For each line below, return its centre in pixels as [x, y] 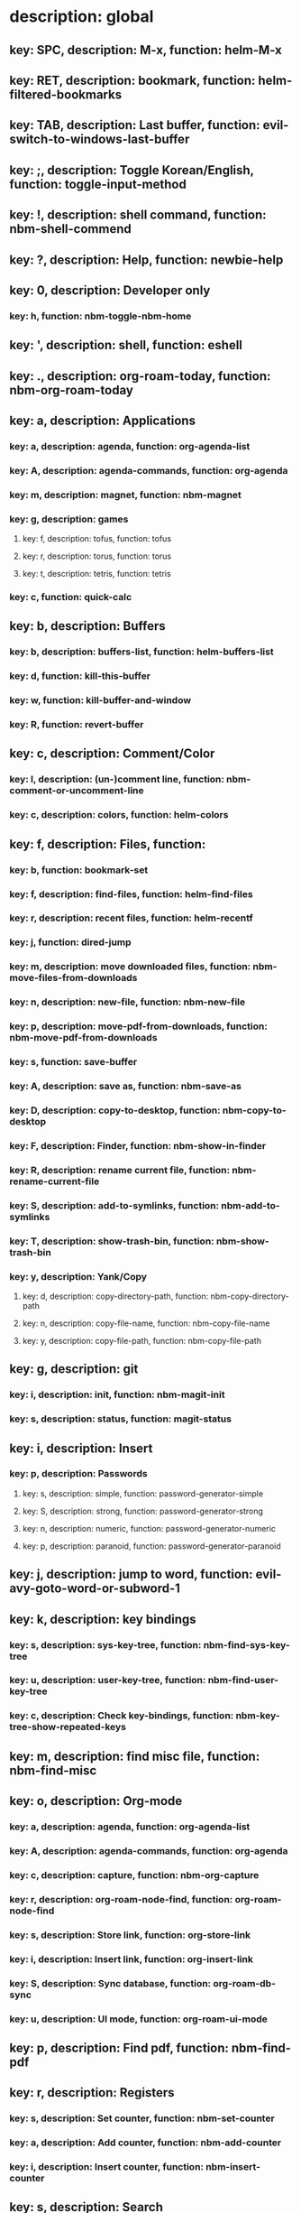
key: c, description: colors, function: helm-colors [119, 815]
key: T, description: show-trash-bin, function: [112, 1241]
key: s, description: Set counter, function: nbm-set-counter [142, 2118]
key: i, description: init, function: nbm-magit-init [117, 1394]
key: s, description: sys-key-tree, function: [105, 1644]
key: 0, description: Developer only [110, 290]
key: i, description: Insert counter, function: [107, 2167]
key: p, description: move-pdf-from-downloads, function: [138, 1026]
